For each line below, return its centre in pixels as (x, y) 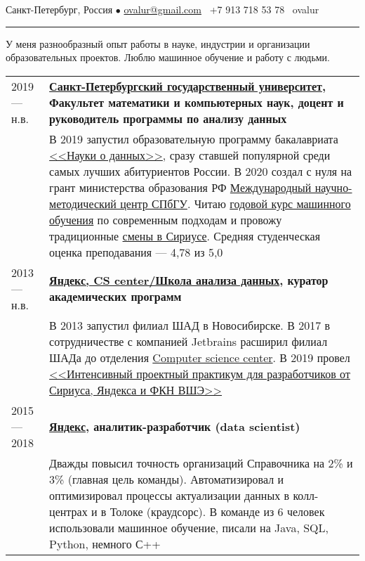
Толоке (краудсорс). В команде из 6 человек (217, 511)
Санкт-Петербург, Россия (59, 9)
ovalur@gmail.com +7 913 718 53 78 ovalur (221, 9)
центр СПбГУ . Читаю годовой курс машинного (235, 203)
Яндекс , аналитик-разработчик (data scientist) (175, 426)
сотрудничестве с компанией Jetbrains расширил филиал (188, 341)
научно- (333, 187)
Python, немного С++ (105, 543)
